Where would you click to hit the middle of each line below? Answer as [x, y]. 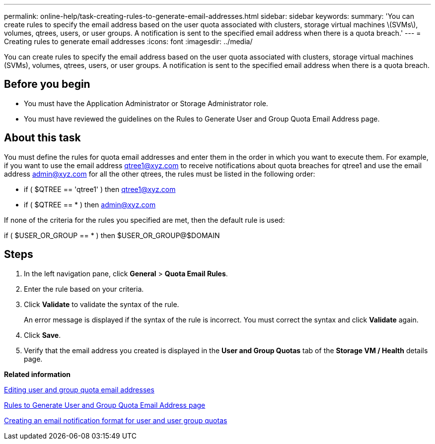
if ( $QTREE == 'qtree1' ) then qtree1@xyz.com [100, 189]
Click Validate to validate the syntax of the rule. [102, 304]
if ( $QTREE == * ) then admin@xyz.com [90, 204]
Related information [37, 374]
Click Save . [42, 335]
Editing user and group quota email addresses [79, 389]
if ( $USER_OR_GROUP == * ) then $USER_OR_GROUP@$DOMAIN [112, 235]
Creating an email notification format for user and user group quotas [116, 420]
